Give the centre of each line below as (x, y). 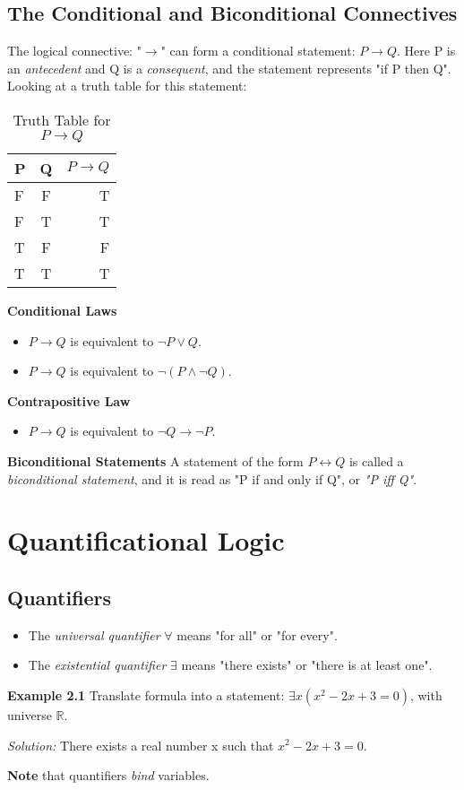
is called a (376, 460)
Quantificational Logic (146, 540)
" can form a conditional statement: (258, 51)
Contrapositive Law (69, 400)
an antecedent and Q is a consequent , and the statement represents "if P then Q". (229, 68)
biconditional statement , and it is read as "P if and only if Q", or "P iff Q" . (212, 478)
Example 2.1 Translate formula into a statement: (146, 695)
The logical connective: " (74, 51)
